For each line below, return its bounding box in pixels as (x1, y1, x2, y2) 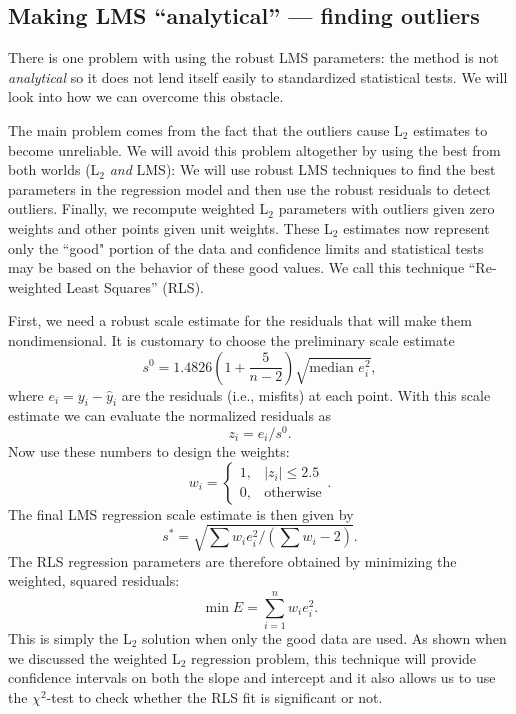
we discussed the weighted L (8, 647, 181, 668)
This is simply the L (8, 628, 132, 649)
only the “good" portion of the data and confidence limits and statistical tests (8, 237, 484, 258)
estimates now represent (343, 217, 490, 238)
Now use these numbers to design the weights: (8, 440, 290, 461)
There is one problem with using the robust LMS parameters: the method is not (8, 47, 499, 68)
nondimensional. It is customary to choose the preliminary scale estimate (8, 329, 455, 350)
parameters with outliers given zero (278, 198, 495, 219)
